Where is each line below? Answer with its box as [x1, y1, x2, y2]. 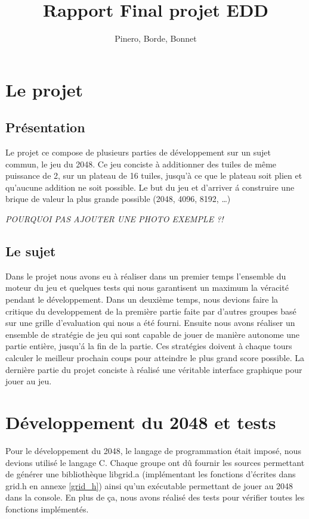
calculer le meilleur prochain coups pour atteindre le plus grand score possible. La [5, 352, 304, 364]
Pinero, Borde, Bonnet [115, 32, 197, 45]
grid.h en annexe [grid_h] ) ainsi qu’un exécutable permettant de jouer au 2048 [5, 479, 293, 492]
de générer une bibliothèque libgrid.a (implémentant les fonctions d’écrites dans [5, 468, 296, 480]
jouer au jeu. [5, 375, 52, 387]
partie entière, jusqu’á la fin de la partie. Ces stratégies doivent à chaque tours [5, 340, 292, 352]
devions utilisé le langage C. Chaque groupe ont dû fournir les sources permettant [5, 456, 305, 468]
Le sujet [5, 242, 56, 260]
